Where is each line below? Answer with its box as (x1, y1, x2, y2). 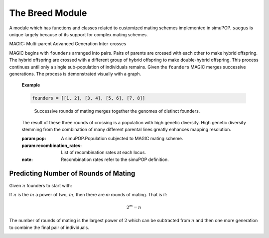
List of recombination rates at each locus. (61, 150, 146, 156)
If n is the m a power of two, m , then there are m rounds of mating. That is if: (9, 191, 168, 197)
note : (21, 157, 33, 162)
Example (21, 82, 40, 88)
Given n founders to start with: (9, 182, 72, 188)
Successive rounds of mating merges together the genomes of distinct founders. (34, 108, 200, 114)
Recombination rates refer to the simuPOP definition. (61, 157, 169, 162)
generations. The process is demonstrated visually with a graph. (9, 71, 141, 77)
